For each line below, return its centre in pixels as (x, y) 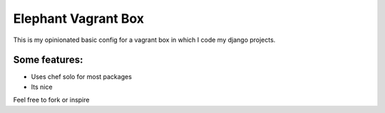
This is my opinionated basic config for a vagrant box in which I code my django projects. (144, 40)
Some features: (48, 60)
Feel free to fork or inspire (51, 100)
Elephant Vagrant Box (79, 18)
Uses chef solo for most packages (81, 77)
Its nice (42, 87)
